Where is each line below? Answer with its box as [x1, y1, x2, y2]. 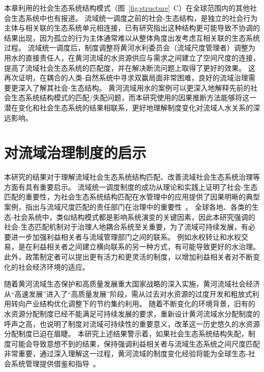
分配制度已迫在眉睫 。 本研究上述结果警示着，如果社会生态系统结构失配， [4, 328, 248, 339]
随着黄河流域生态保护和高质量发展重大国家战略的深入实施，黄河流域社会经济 [4, 278, 260, 289]
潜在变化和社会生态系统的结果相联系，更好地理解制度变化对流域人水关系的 [4, 102, 253, 112]
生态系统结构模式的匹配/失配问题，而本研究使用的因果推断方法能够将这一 [11, 92, 256, 103]
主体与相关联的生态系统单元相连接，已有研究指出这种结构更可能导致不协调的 [4, 22, 260, 33]
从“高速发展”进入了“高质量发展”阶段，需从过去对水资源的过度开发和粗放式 [4, 288, 252, 299]
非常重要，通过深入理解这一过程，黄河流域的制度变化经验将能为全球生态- [4, 348, 248, 359]
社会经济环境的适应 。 [18, 261, 89, 272]
